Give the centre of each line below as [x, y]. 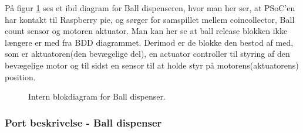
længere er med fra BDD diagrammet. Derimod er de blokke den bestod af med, [149, 42]
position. [20, 76]
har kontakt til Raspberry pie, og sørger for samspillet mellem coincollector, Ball [150, 19]
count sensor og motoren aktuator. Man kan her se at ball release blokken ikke [146, 31]
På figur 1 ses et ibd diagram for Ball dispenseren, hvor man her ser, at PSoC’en [150, 8]
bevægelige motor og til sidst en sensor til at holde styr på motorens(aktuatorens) [152, 65]
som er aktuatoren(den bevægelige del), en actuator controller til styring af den [147, 54]
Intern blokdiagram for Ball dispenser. [97, 96]
